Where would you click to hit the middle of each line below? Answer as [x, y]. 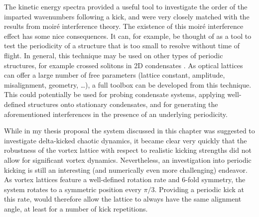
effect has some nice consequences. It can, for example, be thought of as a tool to [128, 36]
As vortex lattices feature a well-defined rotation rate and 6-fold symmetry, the [125, 179]
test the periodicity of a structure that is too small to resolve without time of [122, 46]
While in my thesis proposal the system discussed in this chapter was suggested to [129, 131]
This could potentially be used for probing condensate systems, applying [115, 94]
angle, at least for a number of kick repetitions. [76, 208]
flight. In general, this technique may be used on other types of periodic [114, 55]
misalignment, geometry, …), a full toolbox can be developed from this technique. [128, 84]
